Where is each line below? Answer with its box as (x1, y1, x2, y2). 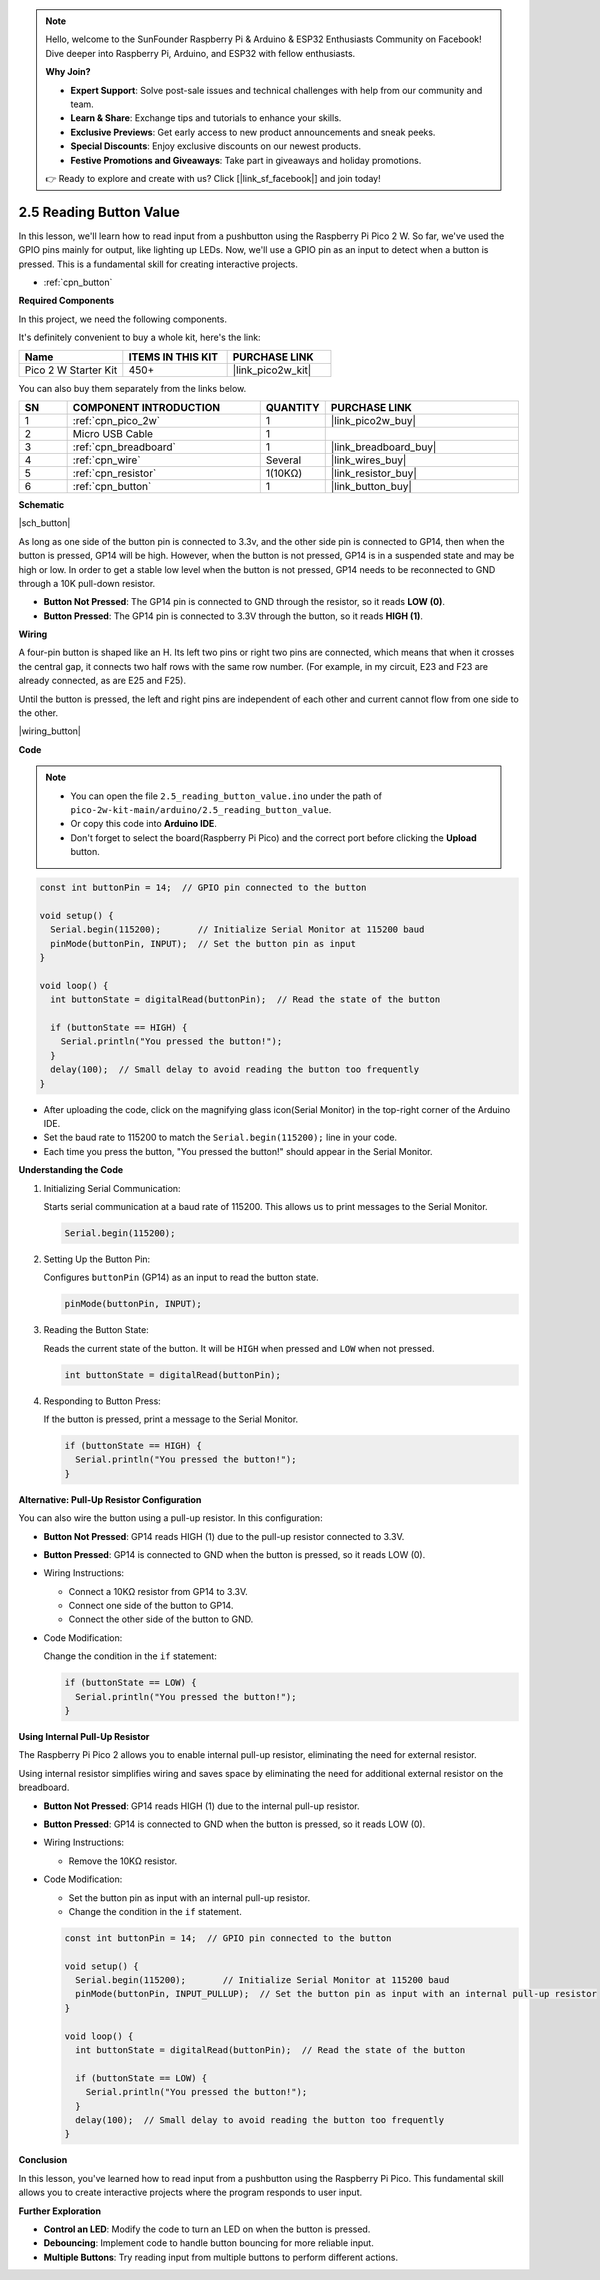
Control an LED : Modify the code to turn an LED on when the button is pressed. (43, 2223, 371, 2235)
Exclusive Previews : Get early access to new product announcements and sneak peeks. (70, 126, 436, 138)
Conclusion (18, 2154, 68, 2166)
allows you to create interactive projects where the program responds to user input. (18, 2186, 363, 2199)
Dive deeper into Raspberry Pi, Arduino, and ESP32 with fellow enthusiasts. (45, 47, 356, 59)
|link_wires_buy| (330, 453, 407, 467)
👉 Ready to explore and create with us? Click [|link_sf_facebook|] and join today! (45, 172, 381, 184)
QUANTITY (265, 400, 320, 414)
